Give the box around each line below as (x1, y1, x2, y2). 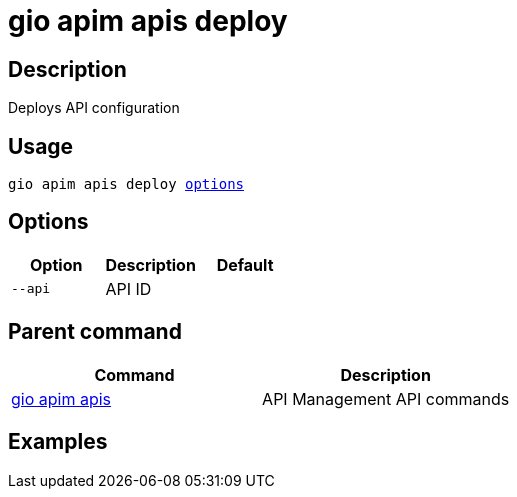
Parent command (8, 319, 182, 345)
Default (216, 254, 274, 275)
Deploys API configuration (8, 99, 180, 117)
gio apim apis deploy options (8, 176, 245, 193)
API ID (105, 278, 152, 299)
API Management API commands (262, 388, 510, 409)
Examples (8, 429, 108, 455)
